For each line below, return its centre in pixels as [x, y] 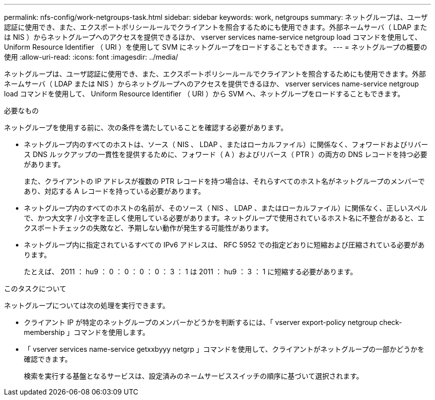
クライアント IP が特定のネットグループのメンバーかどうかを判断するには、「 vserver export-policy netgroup [201, 322]
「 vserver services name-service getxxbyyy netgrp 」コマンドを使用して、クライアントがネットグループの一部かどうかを [224, 349]
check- [391, 322]
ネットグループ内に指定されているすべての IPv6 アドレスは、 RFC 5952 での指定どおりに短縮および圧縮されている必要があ [224, 245]
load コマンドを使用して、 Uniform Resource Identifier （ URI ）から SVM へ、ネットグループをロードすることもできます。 [204, 94]
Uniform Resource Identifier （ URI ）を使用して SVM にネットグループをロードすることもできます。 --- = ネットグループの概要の [216, 47]
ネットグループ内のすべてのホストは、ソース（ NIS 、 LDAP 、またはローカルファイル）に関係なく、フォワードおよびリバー [226, 144]
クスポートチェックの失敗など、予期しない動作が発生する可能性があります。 [148, 228]
